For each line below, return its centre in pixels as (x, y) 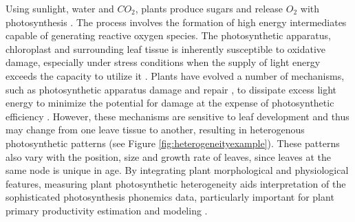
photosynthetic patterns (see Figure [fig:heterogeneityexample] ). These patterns (173, 143)
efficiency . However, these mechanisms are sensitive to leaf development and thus (177, 116)
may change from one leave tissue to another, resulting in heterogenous (155, 130)
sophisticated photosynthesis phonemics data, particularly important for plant (170, 197)
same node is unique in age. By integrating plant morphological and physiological (177, 170)
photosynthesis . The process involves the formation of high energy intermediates (176, 22)
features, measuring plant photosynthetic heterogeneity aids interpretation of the (176, 183)
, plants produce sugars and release (209, 8)
